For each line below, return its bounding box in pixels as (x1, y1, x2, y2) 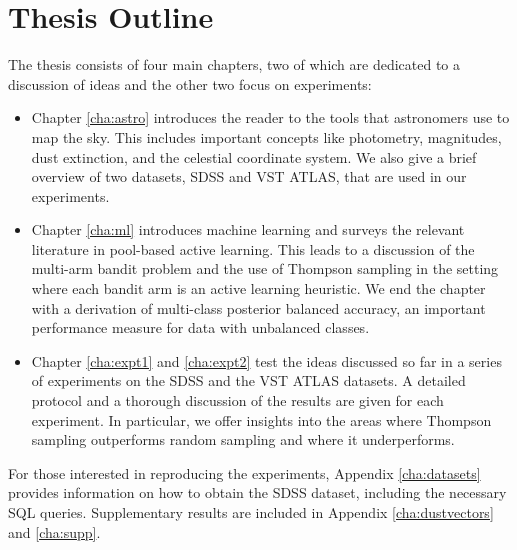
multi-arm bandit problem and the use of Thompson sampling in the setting (31, 258, 499, 279)
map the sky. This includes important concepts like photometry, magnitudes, (31, 126, 502, 147)
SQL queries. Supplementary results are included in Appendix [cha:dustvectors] (8, 502, 494, 522)
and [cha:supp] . (8, 521, 101, 542)
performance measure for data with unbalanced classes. (31, 317, 370, 338)
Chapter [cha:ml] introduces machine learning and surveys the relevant (31, 219, 465, 240)
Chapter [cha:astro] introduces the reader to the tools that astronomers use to (31, 107, 510, 128)
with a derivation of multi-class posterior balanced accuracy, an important (31, 297, 486, 318)
